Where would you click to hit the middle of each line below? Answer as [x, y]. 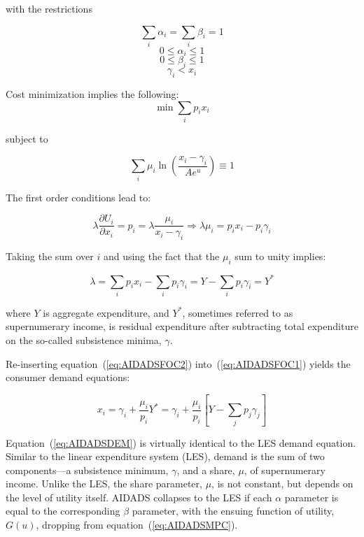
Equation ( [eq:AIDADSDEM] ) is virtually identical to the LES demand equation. [181, 442]
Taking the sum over [50, 256]
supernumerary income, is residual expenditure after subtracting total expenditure [182, 326]
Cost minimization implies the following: [92, 93]
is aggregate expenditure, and [106, 312]
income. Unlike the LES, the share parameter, [104, 484]
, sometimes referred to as [238, 312]
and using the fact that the [161, 256]
